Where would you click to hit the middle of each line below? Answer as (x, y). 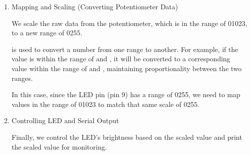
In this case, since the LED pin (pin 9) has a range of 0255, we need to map (126, 94)
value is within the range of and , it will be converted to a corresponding (121, 59)
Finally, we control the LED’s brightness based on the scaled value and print (127, 137)
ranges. (22, 78)
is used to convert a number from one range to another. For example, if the (125, 49)
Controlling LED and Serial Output (65, 120)
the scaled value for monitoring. (59, 146)
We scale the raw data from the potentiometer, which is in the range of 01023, (129, 23)
